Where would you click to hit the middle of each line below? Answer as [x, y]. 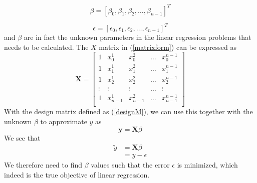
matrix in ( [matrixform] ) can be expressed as [168, 47]
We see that [22, 137]
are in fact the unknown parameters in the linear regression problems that [138, 37]
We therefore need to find [43, 165]
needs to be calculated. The [46, 47]
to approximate [64, 121]
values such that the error [130, 165]
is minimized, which [207, 165]
